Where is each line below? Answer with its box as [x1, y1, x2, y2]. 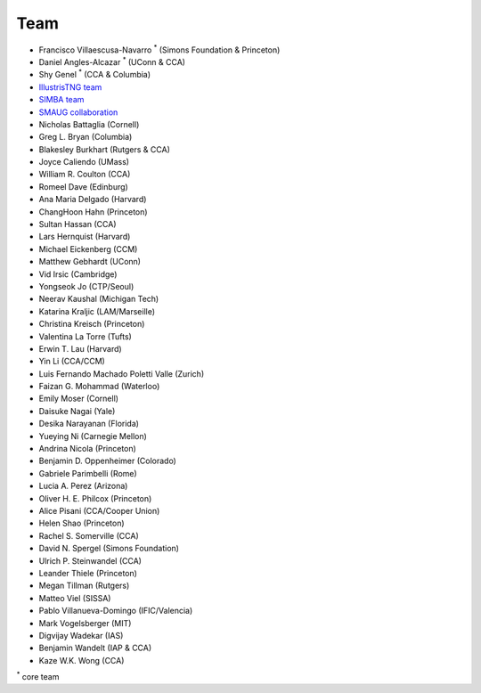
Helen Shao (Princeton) [38, 518, 125, 529]
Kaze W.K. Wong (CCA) [38, 655, 125, 665]
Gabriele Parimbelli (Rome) [38, 468, 137, 478]
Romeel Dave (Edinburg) [38, 181, 128, 192]
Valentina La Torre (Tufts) [38, 330, 133, 342]
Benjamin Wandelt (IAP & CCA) [38, 642, 152, 654]
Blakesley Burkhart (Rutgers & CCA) [38, 143, 171, 155]
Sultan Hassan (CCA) [38, 219, 117, 230]
